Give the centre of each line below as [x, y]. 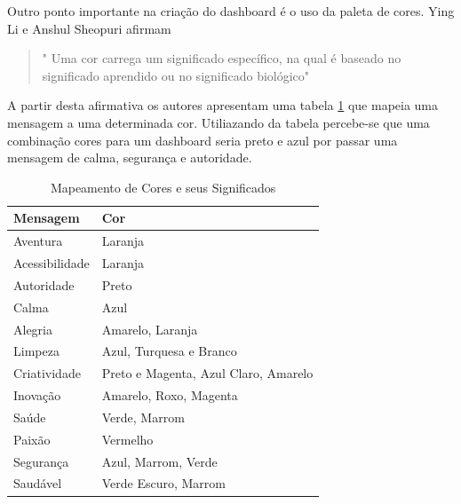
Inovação [37, 395]
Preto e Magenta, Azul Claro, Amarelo [207, 373]
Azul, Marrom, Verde [159, 461]
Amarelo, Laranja [150, 329]
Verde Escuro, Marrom [163, 483]
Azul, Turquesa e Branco [169, 351]
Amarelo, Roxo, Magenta [170, 395]
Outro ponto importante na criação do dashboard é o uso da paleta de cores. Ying [231, 11]
